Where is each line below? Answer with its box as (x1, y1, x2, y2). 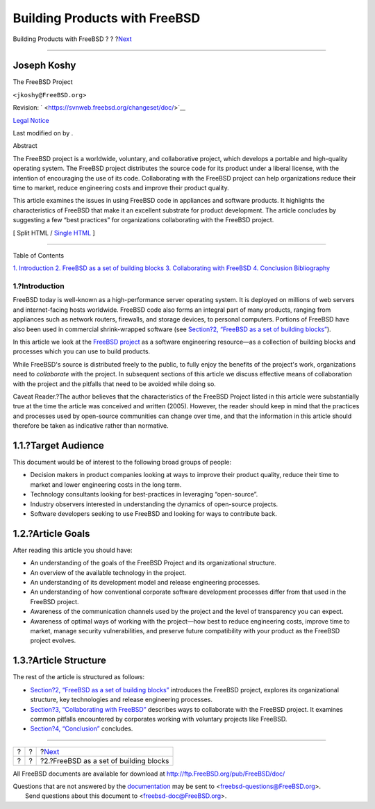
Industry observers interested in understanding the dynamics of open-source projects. (30, 500, 278, 508)
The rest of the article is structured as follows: (12, 673, 145, 681)
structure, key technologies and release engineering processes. (30, 695, 213, 704)
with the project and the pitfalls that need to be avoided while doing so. (12, 379, 217, 388)
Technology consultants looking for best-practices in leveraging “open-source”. (30, 490, 258, 499)
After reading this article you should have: (12, 546, 133, 554)
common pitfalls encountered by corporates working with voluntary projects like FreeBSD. (30, 715, 287, 723)
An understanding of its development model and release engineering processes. (30, 578, 260, 587)
